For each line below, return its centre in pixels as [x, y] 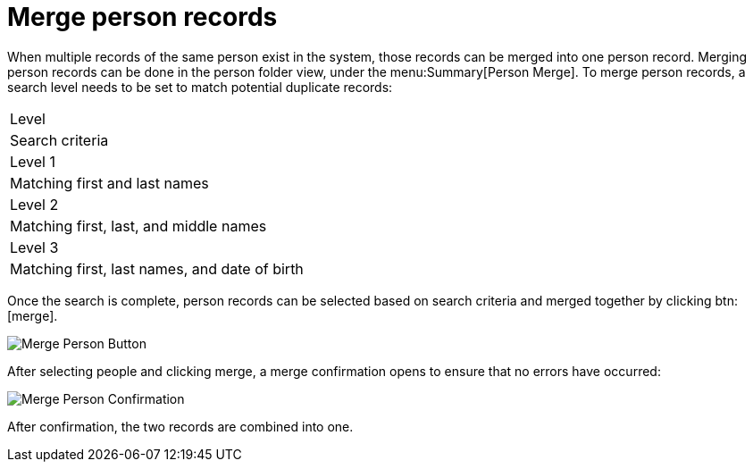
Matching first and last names [109, 183]
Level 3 [34, 247]
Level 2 [34, 204]
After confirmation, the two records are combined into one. [180, 426]
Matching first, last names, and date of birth [157, 268]
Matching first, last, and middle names [138, 226]
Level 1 [33, 161]
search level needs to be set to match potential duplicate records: [200, 87]
